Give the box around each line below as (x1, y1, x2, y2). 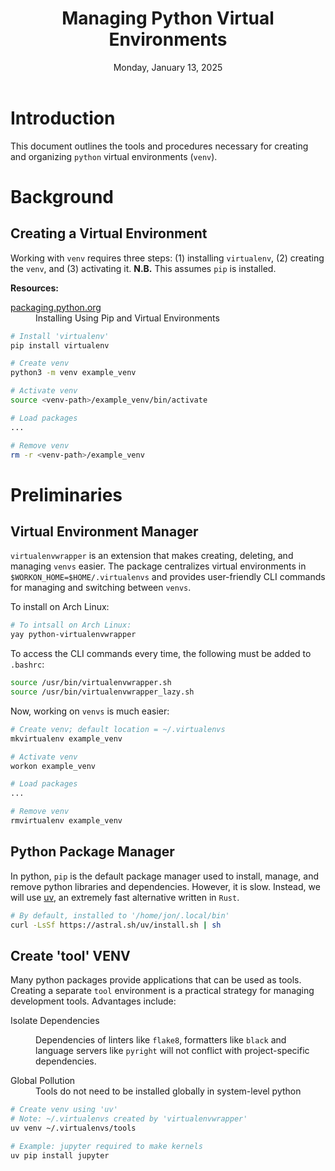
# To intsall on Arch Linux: (10, 620, 132, 631)
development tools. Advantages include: (10, 995, 177, 1007)
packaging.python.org (10, 301, 102, 313)
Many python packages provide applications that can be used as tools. (10, 974, 302, 986)
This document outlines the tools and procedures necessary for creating (10, 140, 309, 152)
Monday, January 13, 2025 (113, 61, 223, 73)
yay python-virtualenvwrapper (10, 630, 137, 640)
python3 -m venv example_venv (10, 368, 137, 378)
